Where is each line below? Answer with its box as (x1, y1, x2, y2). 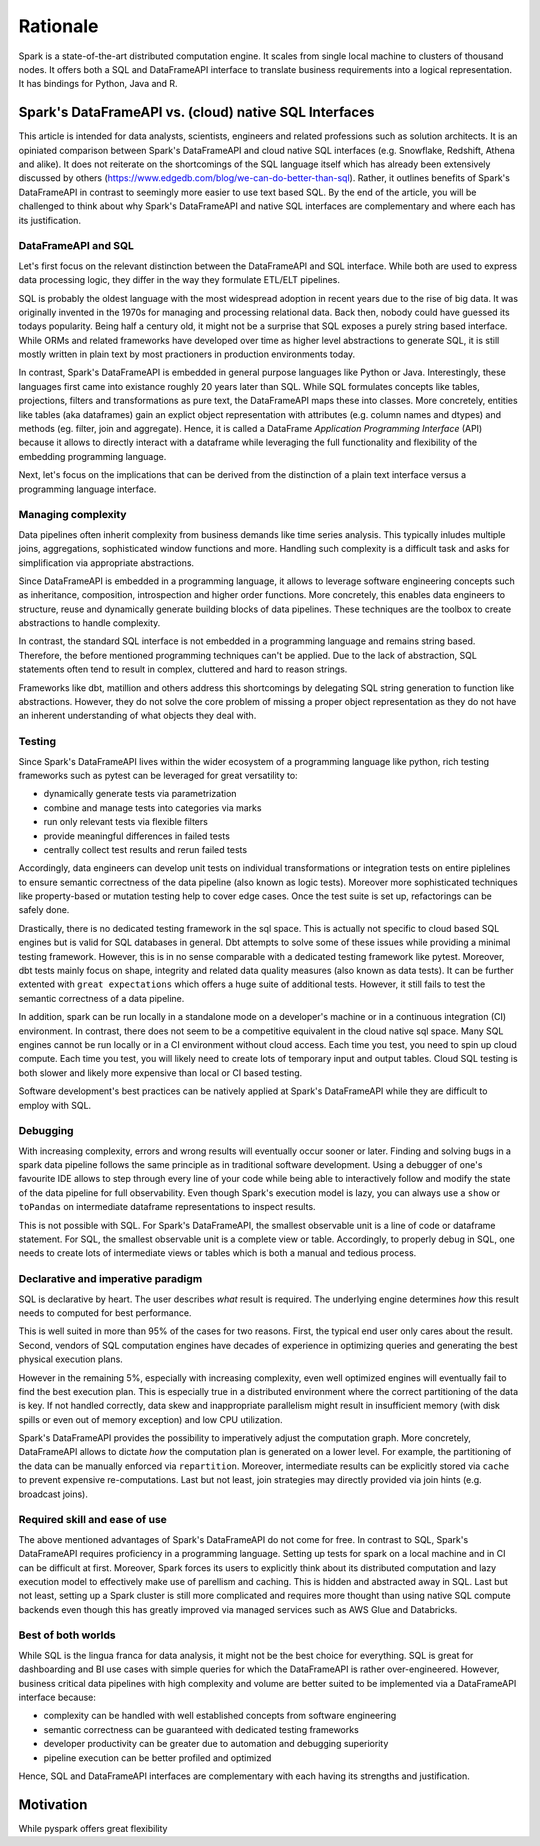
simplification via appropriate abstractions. (18, 556, 195, 569)
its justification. (18, 214, 82, 226)
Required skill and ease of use (18, 1513, 167, 1527)
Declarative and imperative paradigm (18, 1272, 203, 1286)
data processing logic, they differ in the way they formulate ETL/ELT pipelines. (18, 274, 340, 286)
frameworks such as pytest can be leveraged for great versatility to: (18, 769, 299, 781)
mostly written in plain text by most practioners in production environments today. (18, 348, 356, 360)
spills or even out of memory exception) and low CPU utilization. (18, 1413, 283, 1425)
